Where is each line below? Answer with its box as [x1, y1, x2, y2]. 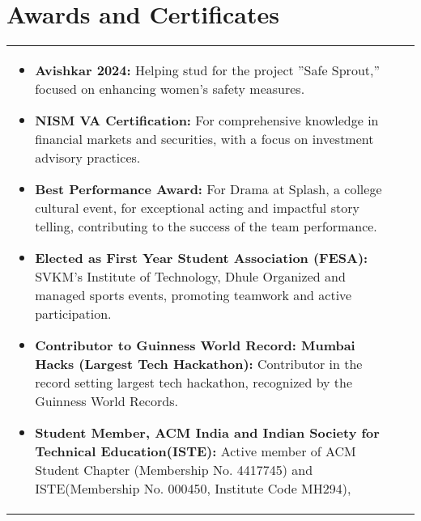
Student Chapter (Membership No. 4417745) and [35, 460, 313, 480]
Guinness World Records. [35, 392, 178, 411]
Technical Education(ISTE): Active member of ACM [35, 442, 356, 461]
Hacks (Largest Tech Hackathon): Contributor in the [35, 354, 363, 374]
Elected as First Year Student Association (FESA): [35, 248, 368, 268]
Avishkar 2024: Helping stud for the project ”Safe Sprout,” [35, 61, 381, 80]
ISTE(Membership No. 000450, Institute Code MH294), [35, 479, 351, 498]
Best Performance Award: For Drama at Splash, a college [35, 180, 382, 199]
